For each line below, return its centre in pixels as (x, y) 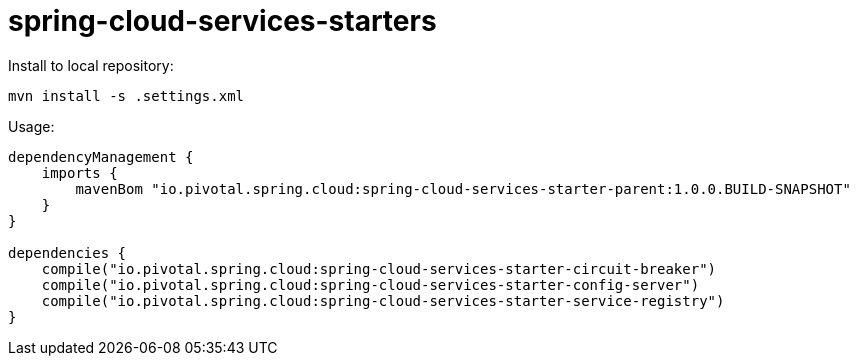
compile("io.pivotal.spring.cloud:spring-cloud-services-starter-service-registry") (383, 300)
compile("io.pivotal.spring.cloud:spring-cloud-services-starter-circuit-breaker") (379, 268)
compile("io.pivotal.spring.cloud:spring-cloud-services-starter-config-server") (370, 284)
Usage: (31, 126)
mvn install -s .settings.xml (126, 95)
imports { (79, 172)
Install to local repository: (91, 65)
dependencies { (67, 252)
